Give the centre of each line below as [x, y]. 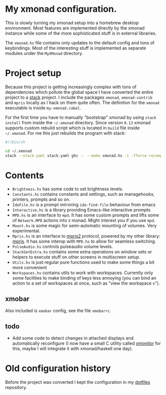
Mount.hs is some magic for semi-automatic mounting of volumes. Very [84, 226]
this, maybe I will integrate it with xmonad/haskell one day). [73, 349]
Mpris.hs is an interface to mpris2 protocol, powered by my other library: [86, 236]
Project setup [33, 73]
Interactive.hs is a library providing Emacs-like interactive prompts [81, 210]
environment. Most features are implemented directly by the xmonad [75, 28]
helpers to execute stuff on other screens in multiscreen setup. [76, 257]
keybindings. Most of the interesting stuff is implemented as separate [76, 48]
